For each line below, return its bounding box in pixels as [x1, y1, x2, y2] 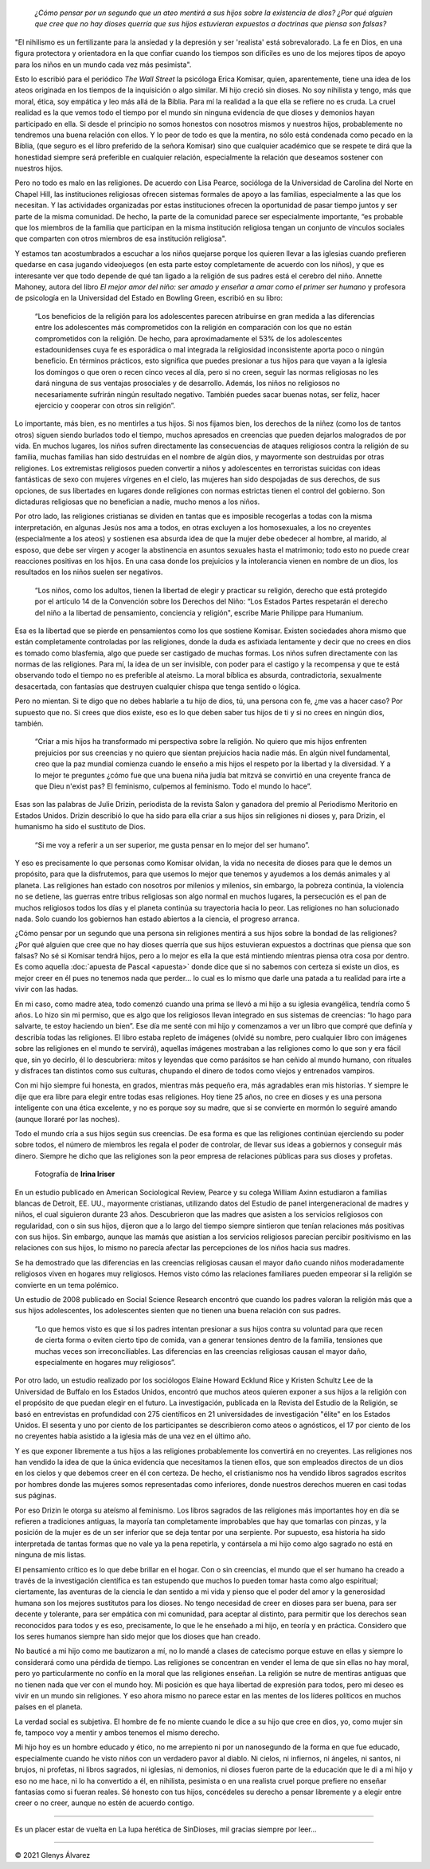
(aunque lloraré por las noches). [14, 1114, 120, 1123]
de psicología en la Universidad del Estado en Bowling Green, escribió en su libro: [14, 293, 283, 303]
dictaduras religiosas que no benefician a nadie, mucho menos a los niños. [14, 497, 260, 506]
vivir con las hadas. [14, 985, 79, 994]
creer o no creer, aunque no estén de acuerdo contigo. [14, 1798, 195, 1808]
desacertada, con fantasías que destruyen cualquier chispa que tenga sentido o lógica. [14, 682, 301, 691]
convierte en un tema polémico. [14, 1280, 119, 1289]
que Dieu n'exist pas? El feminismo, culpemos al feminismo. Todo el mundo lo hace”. [34, 781, 312, 791]
